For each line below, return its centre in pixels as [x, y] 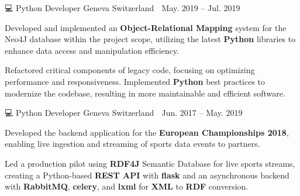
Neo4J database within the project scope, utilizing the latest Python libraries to [150, 39]
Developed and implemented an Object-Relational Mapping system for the [146, 27]
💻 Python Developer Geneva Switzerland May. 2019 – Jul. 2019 [123, 8]
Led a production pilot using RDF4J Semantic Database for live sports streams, [150, 163]
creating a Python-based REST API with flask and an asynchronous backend [147, 175]
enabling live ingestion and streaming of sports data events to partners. [132, 144]
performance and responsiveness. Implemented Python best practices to [135, 81]
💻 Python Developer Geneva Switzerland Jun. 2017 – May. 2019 [124, 113]
